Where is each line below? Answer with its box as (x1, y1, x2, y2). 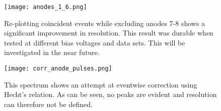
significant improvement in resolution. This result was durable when (4, 27, 213, 38)
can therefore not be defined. (4, 98, 93, 109)
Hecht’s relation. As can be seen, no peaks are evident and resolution (4, 89, 217, 99)
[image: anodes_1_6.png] (4, 3, 87, 10)
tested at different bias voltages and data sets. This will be (4, 37, 185, 47)
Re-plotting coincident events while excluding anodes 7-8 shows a (4, 17, 205, 28)
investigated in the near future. (4, 47, 100, 57)
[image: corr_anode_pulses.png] (4, 65, 112, 72)
